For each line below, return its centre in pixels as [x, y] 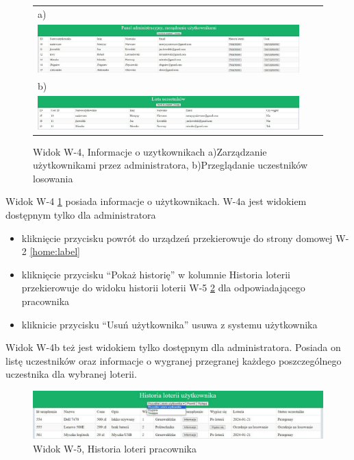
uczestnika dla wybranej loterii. [71, 374]
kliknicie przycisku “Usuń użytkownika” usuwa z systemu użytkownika [169, 324]
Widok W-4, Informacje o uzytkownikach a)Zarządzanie [150, 151]
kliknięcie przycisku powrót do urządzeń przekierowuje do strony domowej [177, 238]
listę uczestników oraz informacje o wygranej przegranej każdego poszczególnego [174, 360]
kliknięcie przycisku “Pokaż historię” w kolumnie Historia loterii [156, 274]
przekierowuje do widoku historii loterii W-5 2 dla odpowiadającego [163, 288]
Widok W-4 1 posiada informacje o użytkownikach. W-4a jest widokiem [156, 201]
